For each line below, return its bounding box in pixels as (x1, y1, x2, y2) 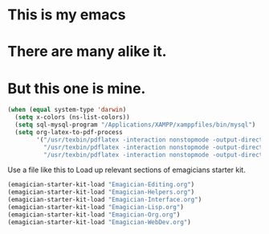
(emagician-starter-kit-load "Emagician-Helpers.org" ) (7, 188, 195, 196)
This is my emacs (7, 6, 126, 24)
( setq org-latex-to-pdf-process (14, 128, 124, 136)
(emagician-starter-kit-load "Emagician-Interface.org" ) (7, 195, 202, 204)
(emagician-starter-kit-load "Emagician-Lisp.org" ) (7, 203, 184, 211)
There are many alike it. (7, 43, 167, 61)
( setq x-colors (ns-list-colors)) (14, 113, 130, 121)
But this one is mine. (7, 79, 146, 97)
